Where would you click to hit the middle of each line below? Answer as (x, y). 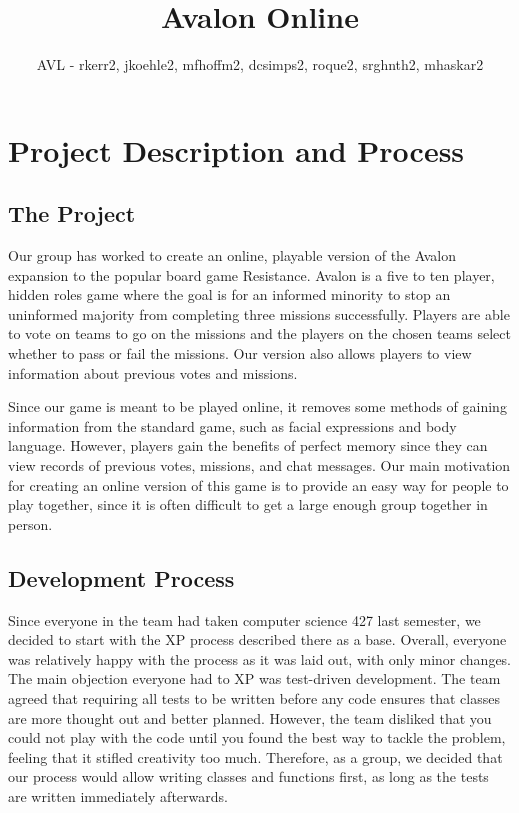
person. (30, 523)
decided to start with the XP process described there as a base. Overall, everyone (257, 639)
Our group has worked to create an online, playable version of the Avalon (232, 255)
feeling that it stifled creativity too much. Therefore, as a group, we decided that (255, 756)
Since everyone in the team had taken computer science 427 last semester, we (244, 619)
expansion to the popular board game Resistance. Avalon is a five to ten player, (251, 274)
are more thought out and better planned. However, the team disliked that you (250, 717)
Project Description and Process (236, 149)
